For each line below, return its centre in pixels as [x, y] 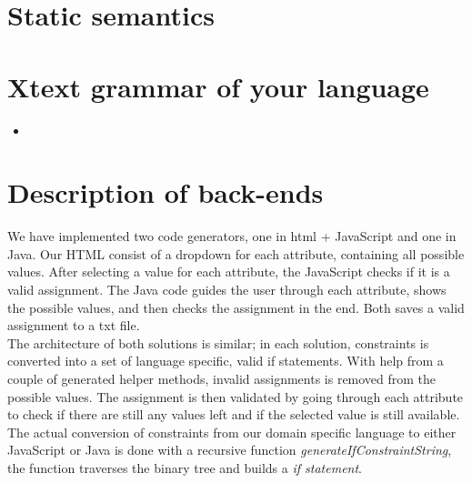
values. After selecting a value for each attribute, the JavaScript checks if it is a [229, 272]
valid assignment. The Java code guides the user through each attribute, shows [227, 289]
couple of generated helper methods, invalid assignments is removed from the [222, 378]
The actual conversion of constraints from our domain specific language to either [232, 432]
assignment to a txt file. [74, 325]
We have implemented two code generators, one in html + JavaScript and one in [232, 236]
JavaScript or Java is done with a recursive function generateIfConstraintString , [230, 450]
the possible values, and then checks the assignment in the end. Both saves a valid [236, 307]
